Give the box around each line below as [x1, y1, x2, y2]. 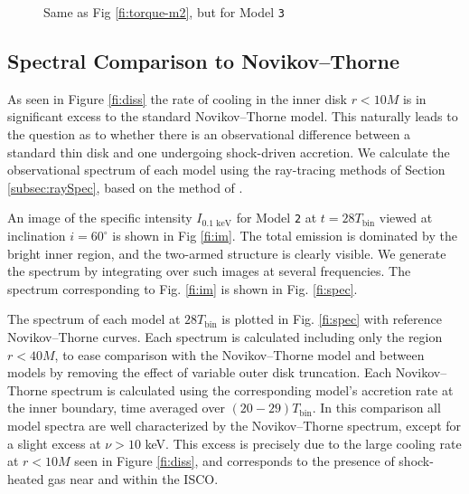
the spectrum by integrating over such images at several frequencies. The [7, 261, 411, 280]
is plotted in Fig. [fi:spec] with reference [221, 309, 442, 328]
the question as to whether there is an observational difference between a [7, 125, 411, 144]
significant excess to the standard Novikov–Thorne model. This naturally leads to [7, 107, 458, 126]
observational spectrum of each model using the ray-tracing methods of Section [7, 160, 446, 179]
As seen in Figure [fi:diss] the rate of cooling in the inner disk [7, 89, 347, 108]
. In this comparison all [312, 398, 441, 417]
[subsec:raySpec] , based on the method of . [7, 177, 243, 196]
